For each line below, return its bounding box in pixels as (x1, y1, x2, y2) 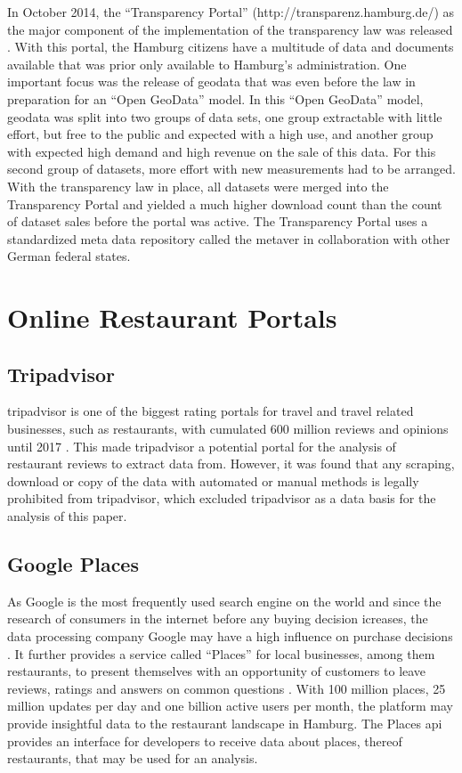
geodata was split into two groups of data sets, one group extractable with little (7, 107, 442, 126)
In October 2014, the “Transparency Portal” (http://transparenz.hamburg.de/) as (7, 3, 455, 20)
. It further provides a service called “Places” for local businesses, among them (7, 644, 435, 663)
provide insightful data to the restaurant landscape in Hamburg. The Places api (7, 714, 442, 732)
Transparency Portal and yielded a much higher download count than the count (7, 194, 442, 213)
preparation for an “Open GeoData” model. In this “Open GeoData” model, (7, 89, 424, 108)
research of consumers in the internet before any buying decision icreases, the (7, 609, 428, 628)
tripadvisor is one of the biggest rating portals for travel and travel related (7, 402, 414, 420)
